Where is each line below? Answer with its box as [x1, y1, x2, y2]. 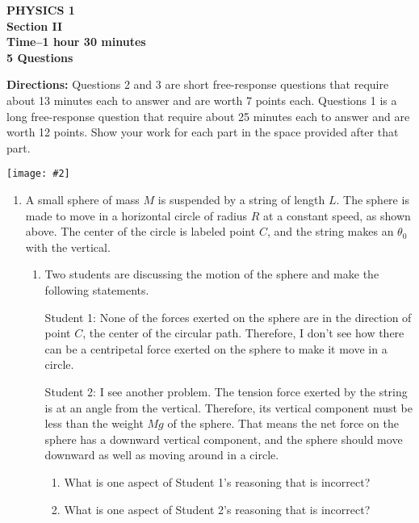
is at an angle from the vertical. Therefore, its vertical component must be [44, 399, 413, 416]
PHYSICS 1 [6, 2, 75, 18]
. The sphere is [336, 191, 409, 207]
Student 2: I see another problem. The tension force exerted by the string [44, 383, 408, 400]
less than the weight [44, 415, 144, 432]
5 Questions [6, 48, 73, 65]
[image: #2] [6, 168, 70, 180]
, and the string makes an [266, 223, 394, 240]
